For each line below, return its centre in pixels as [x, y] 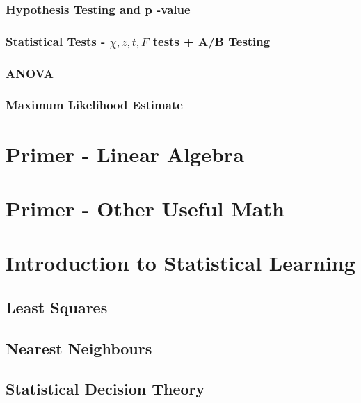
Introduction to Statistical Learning [180, 263]
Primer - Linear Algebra [125, 153]
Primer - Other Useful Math [145, 208]
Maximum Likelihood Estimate [94, 105]
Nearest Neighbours [79, 348]
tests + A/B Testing [211, 41]
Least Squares [57, 307]
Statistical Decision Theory [105, 389]
